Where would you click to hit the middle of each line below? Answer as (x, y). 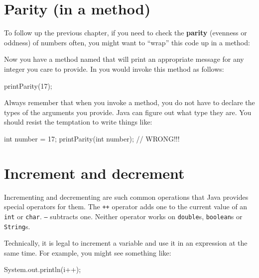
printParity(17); (28, 85)
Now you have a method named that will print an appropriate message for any (124, 59)
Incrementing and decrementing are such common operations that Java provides (126, 197)
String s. (17, 226)
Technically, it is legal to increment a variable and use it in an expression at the (126, 243)
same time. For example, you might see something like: (88, 252)
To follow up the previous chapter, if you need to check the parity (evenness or (126, 33)
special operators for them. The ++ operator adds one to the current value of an (126, 207)
